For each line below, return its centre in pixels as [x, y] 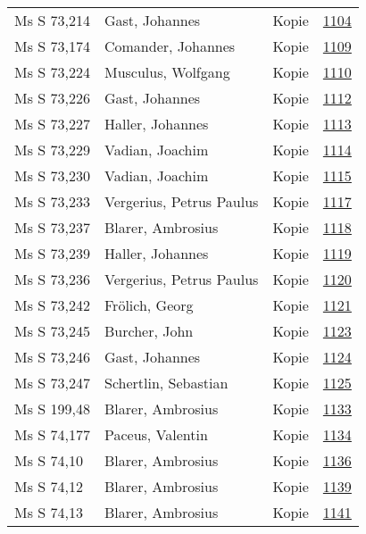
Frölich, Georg [149, 305]
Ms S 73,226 [52, 98]
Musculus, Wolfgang [167, 72]
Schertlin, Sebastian [166, 383]
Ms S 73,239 [52, 253]
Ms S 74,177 [52, 434]
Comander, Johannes [170, 46]
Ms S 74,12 [49, 486]
